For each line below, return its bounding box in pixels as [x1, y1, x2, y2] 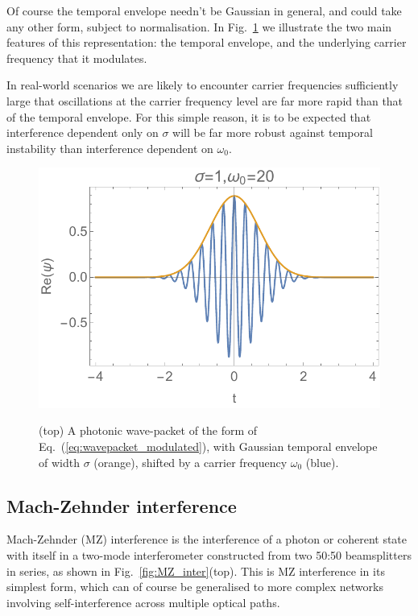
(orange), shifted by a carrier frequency [93, 453, 288, 470]
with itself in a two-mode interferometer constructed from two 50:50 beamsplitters [6, 547, 412, 563]
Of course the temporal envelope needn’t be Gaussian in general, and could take [6, 2, 402, 19]
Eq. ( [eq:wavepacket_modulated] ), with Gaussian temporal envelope [39, 438, 378, 455]
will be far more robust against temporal [172, 124, 373, 141]
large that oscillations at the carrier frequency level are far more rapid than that [6, 92, 404, 109]
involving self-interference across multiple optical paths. [6, 593, 280, 610]
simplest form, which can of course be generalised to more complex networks [6, 578, 383, 595]
